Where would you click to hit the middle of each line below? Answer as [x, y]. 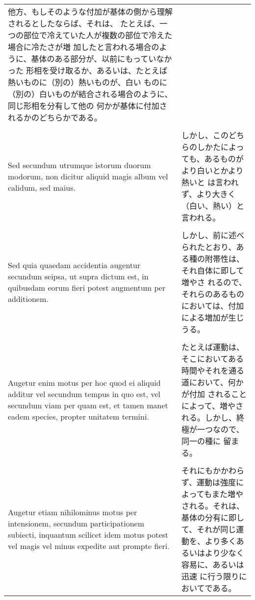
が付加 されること [214, 394]
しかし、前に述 [209, 235]
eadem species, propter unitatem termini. [78, 416]
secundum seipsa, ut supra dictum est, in [78, 276]
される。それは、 [213, 506]
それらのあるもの [213, 294]
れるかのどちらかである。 [55, 117]
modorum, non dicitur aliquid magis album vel [88, 176]
